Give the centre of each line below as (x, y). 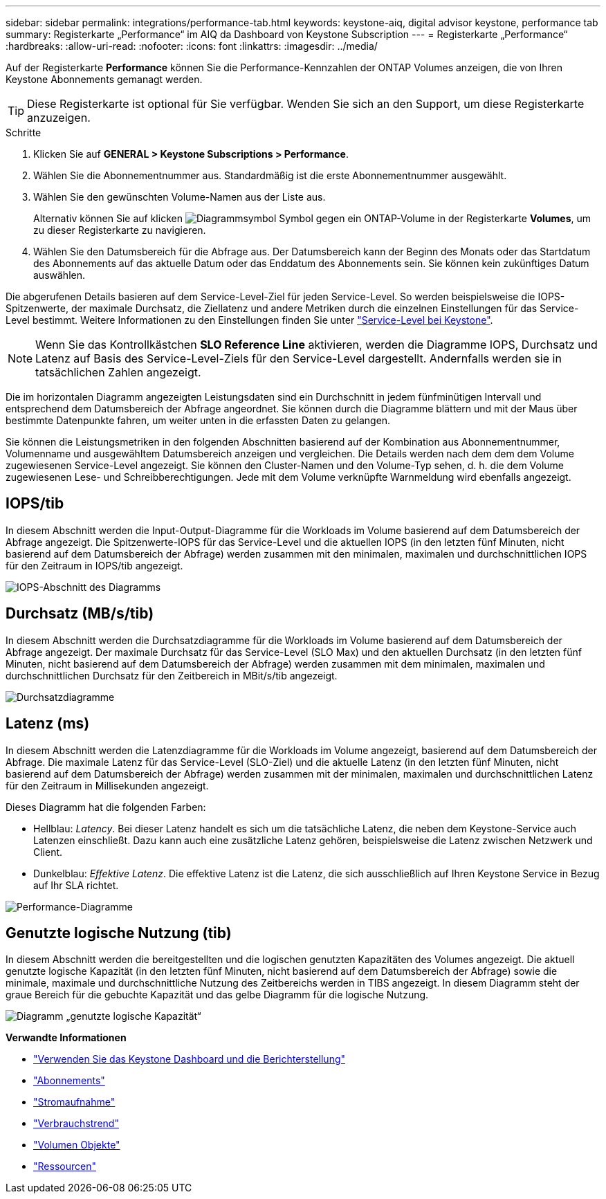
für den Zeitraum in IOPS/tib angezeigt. (94, 565)
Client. (48, 852)
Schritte (24, 132)
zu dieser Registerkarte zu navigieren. (120, 230)
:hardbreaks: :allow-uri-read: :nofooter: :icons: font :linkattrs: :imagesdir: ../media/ (192, 46)
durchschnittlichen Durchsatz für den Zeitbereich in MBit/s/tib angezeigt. (172, 675)
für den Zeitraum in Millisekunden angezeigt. (107, 785)
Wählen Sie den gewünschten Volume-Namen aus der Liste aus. (180, 197)
